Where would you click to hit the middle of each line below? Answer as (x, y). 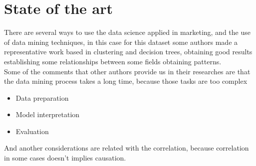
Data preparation (42, 97)
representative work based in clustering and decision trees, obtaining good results (128, 52)
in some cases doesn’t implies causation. (65, 158)
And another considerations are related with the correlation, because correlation (127, 148)
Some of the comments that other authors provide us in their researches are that (127, 71)
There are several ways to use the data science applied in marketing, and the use (127, 32)
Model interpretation (48, 114)
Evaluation (32, 131)
